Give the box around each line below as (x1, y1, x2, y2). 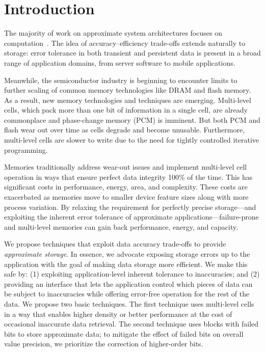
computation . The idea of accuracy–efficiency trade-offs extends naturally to (4, 37, 246, 48)
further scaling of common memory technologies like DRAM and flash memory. (4, 85, 251, 95)
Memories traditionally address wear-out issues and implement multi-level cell (4, 161, 247, 172)
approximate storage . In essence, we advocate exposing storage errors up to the (4, 249, 250, 259)
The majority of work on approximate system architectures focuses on (4, 28, 222, 38)
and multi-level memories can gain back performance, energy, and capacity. (4, 221, 238, 232)
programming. (4, 144, 48, 155)
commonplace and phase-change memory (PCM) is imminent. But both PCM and (4, 114, 260, 125)
